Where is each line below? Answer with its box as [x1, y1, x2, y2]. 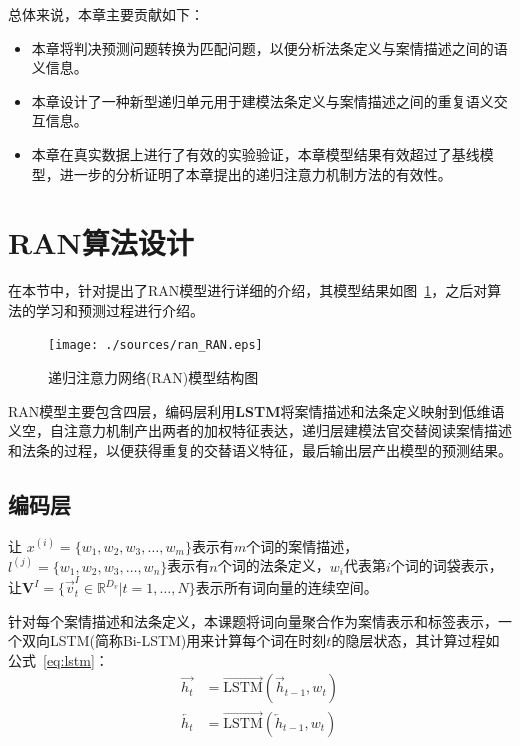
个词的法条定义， [217, 555, 330, 576]
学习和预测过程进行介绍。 [35, 299, 204, 320]
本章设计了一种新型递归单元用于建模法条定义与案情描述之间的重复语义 [31, 90, 494, 111]
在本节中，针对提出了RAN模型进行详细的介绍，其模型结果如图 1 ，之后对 [8, 280, 488, 301]
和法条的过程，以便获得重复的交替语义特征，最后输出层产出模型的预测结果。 [8, 439, 512, 460]
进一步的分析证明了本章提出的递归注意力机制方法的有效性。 [59, 163, 452, 184]
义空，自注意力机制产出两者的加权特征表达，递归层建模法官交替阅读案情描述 [8, 420, 512, 441]
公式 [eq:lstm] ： [8, 649, 109, 670]
